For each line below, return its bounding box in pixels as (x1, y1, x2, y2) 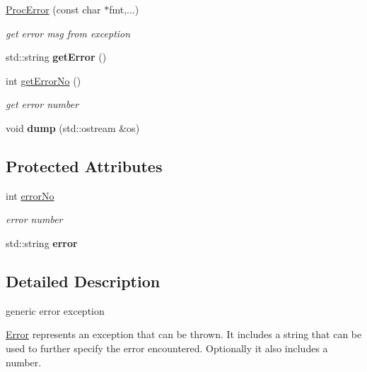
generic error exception (6, 303, 105, 318)
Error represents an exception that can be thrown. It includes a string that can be (6, 327, 362, 342)
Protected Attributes (6, 155, 163, 176)
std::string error (6, 235, 78, 250)
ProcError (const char (6, 2, 101, 16)
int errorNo (6, 188, 54, 203)
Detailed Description (6, 270, 161, 292)
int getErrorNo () (6, 73, 81, 88)
